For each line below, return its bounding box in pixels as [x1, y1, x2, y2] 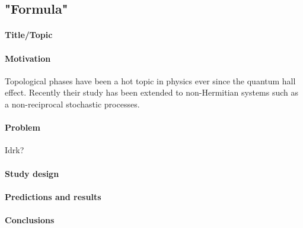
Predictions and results [5, 190, 101, 202]
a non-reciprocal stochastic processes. [5, 97, 140, 110]
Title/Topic [5, 28, 53, 41]
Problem [5, 121, 40, 134]
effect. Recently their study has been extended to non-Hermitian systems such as [5, 86, 299, 99]
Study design [5, 167, 59, 179]
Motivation [5, 52, 51, 64]
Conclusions [5, 213, 55, 226]
